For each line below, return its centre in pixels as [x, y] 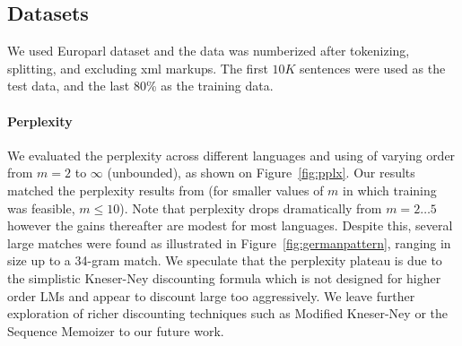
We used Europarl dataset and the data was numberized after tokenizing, [209, 51]
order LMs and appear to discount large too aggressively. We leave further [211, 295]
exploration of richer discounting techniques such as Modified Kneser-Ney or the [227, 313]
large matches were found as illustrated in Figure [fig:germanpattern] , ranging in [229, 242]
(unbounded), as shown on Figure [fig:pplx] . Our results [261, 173]
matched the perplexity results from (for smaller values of [166, 190]
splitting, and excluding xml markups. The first [138, 68]
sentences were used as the [373, 68]
